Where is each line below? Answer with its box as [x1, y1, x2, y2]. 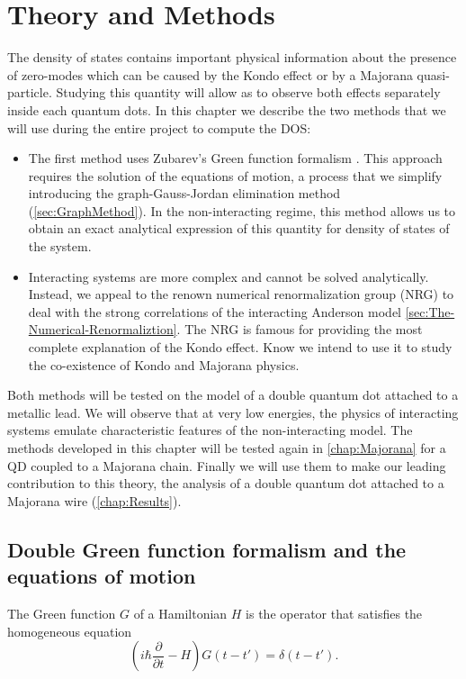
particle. [7, 83, 52, 102]
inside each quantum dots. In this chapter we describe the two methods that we [7, 100, 446, 119]
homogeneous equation [7, 621, 132, 640]
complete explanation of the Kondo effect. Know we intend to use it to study [28, 338, 453, 357]
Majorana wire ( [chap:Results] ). [7, 491, 182, 510]
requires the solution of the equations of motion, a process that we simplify [28, 166, 443, 185]
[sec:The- [405, 302, 455, 321]
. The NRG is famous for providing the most [176, 320, 423, 339]
